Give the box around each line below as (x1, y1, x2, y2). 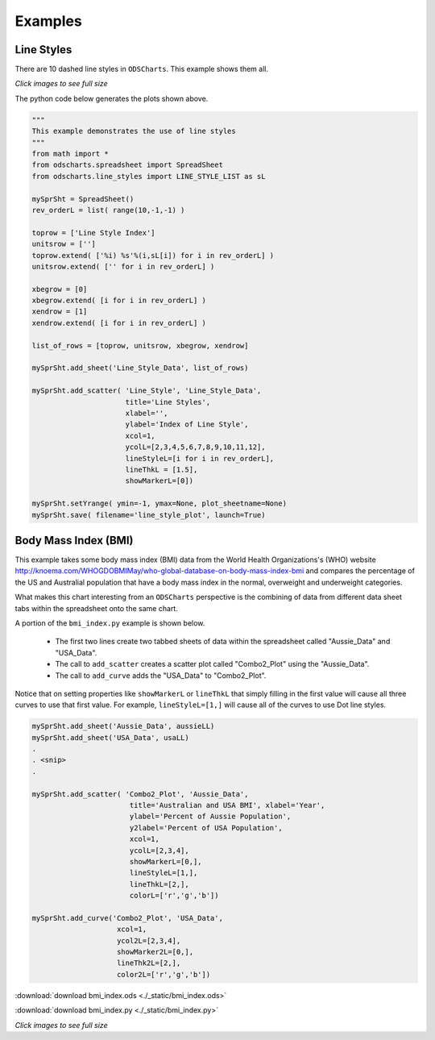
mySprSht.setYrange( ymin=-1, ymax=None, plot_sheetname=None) (31, 499, 288, 508)
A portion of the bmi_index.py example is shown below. (14, 618, 205, 628)
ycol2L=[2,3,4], (117, 936, 181, 945)
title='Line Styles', (125, 397, 211, 406)
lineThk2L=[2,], (117, 959, 181, 967)
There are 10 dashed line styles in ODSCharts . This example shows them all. (14, 64, 269, 74)
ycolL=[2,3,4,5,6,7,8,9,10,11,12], (125, 443, 266, 451)
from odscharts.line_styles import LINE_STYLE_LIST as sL (31, 172, 266, 181)
